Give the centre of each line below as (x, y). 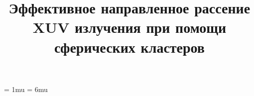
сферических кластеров (129, 47)
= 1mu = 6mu (26, 89)
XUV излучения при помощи (129, 27)
